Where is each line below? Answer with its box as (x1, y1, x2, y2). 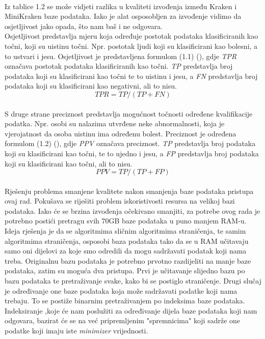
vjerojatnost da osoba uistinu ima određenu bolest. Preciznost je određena (5, 128, 236, 138)
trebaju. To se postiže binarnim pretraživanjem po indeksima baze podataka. (5, 295, 245, 306)
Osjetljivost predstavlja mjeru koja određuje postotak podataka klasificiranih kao (5, 31, 258, 41)
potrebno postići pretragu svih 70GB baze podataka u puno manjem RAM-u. (5, 215, 247, 226)
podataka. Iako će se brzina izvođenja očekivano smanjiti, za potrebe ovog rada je (5, 205, 260, 216)
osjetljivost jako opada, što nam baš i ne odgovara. (5, 20, 163, 31)
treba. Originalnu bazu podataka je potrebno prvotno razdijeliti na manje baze (5, 255, 251, 266)
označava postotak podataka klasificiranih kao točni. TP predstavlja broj (5, 61, 233, 71)
